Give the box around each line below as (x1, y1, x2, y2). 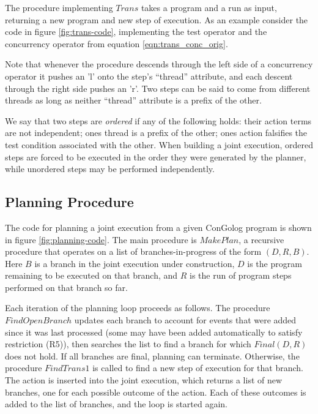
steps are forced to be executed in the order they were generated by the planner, (5, 150, 306, 163)
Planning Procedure (5, 192, 134, 211)
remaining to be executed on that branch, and (5, 269, 178, 282)
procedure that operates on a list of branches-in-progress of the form (5, 245, 262, 258)
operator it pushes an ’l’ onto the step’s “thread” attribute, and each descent (5, 69, 293, 82)
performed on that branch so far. (5, 280, 128, 293)
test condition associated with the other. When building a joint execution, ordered (5, 138, 313, 151)
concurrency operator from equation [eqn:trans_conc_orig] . (5, 37, 228, 50)
